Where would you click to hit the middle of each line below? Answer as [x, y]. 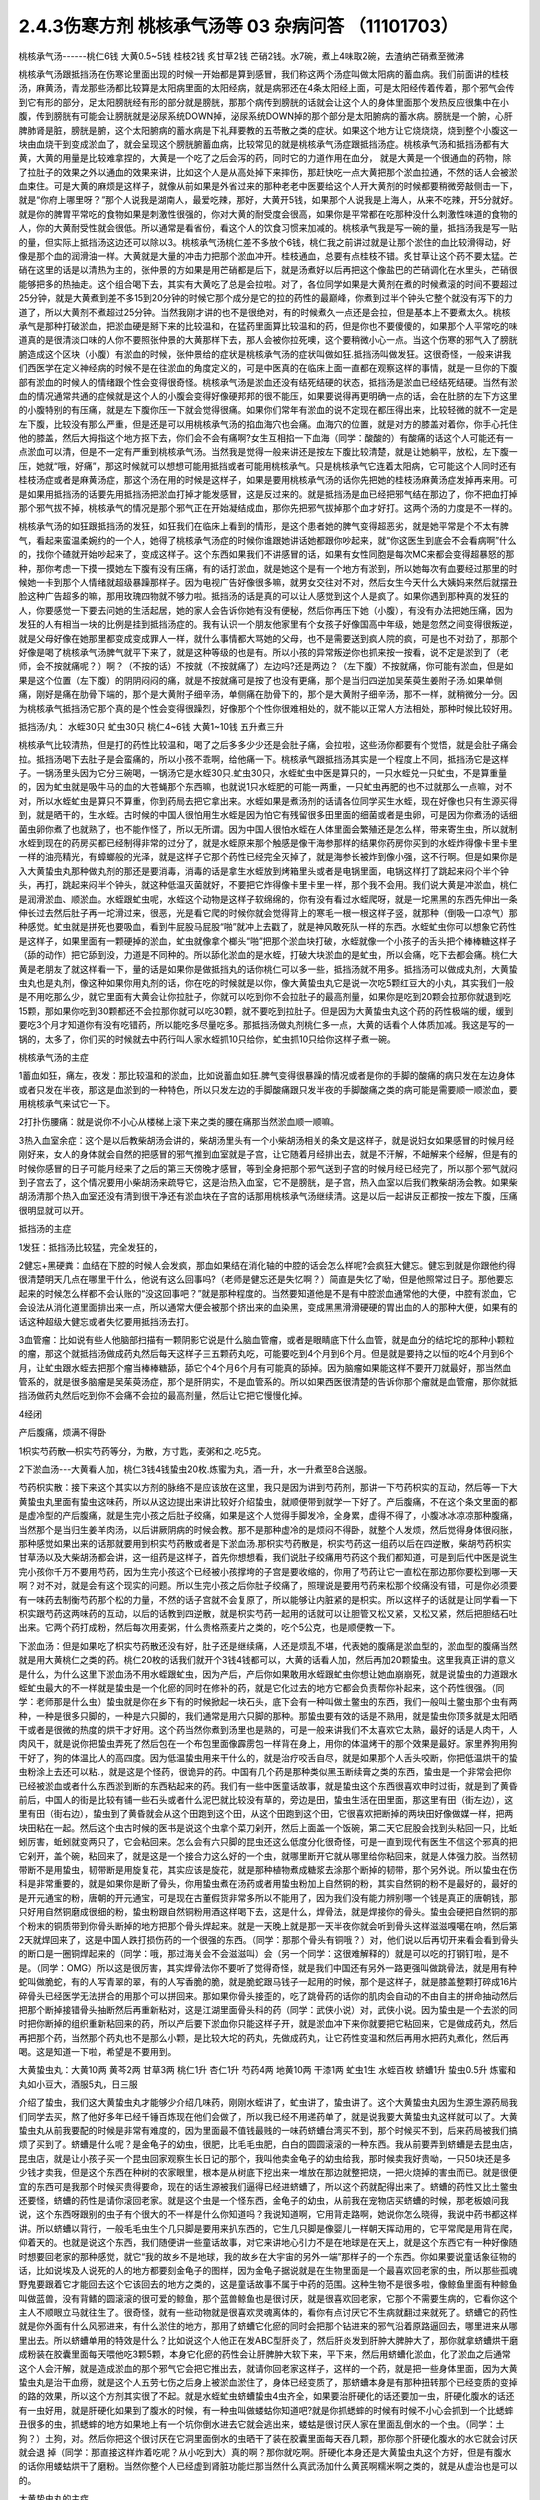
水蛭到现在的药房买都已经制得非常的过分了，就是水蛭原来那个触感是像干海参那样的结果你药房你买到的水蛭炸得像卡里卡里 [268, 843]
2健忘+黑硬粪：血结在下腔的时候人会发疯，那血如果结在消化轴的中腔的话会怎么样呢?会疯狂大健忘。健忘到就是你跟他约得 [267, 1265]
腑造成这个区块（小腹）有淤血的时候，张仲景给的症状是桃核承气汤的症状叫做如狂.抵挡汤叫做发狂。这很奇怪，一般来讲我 [265, 354]
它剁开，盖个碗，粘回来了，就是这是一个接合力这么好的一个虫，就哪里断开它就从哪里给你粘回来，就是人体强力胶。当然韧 [268, 1856]
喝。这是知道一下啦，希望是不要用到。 [97, 2052]
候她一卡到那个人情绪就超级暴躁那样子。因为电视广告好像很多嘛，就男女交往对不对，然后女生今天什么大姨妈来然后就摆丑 [268, 582]
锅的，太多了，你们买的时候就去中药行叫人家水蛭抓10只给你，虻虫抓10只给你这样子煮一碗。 [207, 1039]
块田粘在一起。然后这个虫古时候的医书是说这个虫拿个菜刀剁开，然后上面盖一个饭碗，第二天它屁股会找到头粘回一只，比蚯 [268, 1827]
